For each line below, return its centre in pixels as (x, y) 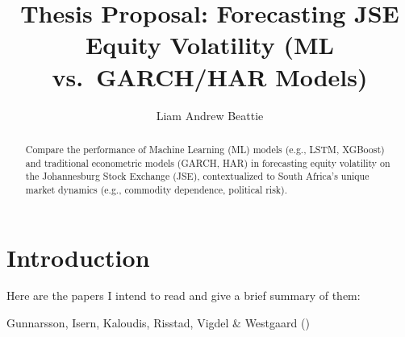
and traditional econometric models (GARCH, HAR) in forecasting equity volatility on (208, 162)
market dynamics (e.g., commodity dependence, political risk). (157, 189)
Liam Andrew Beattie (210, 115)
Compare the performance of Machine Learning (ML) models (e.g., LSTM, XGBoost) (205, 149)
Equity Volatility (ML (210, 45)
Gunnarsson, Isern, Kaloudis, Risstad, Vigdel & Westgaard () (158, 323)
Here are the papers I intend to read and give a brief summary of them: (184, 295)
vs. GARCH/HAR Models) (210, 76)
